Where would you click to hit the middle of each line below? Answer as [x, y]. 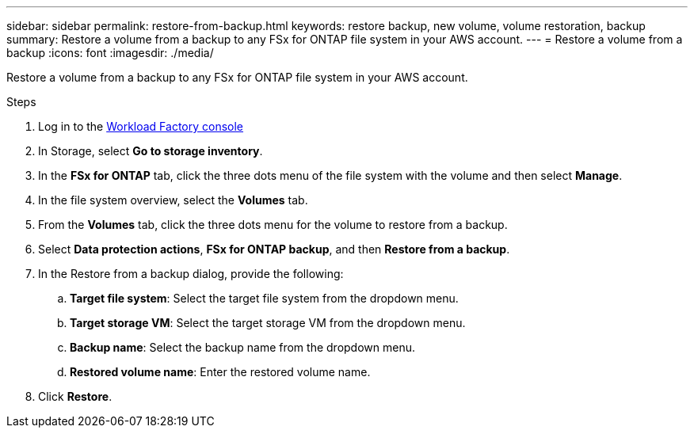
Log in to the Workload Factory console [141, 126]
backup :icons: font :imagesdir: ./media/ [110, 53]
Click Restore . [75, 396]
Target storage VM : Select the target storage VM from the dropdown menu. [268, 323]
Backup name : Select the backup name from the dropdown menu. [242, 347]
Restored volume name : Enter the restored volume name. [220, 372]
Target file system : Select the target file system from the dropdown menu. [264, 298]
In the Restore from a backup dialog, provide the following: [191, 274]
